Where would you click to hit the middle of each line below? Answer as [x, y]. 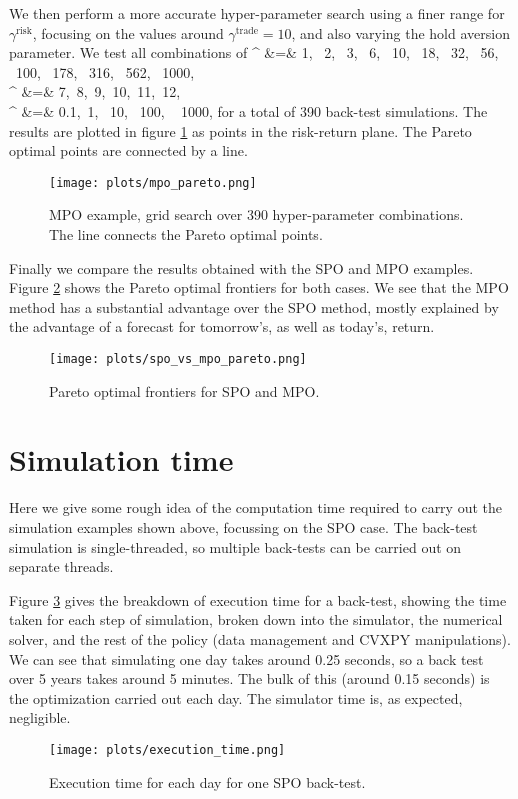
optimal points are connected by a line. [128, 150]
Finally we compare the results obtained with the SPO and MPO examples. [241, 267]
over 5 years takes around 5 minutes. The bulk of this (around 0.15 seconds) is [249, 678]
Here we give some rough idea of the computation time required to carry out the [255, 507]
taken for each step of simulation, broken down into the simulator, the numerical [256, 619]
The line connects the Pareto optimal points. [186, 234]
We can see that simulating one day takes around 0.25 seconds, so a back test [246, 658]
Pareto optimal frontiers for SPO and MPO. [184, 390]
